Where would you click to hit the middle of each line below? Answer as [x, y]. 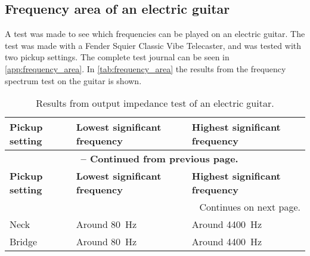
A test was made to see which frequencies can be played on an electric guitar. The [155, 34]
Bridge [24, 242]
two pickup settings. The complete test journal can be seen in [117, 57]
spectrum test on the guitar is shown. [73, 80]
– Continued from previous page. [159, 159]
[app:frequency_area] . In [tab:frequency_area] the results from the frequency [145, 68]
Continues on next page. [250, 207]
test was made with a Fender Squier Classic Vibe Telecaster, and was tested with [153, 45]
